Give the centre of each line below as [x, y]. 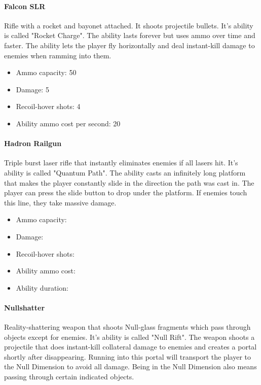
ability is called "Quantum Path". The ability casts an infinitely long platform [125, 172]
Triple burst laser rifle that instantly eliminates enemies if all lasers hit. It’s [121, 163]
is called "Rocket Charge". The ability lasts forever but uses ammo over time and [130, 35]
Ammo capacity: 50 [46, 72]
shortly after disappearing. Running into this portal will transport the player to [127, 356]
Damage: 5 [32, 89]
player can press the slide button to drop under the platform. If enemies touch [126, 192]
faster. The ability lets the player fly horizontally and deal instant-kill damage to [129, 45]
